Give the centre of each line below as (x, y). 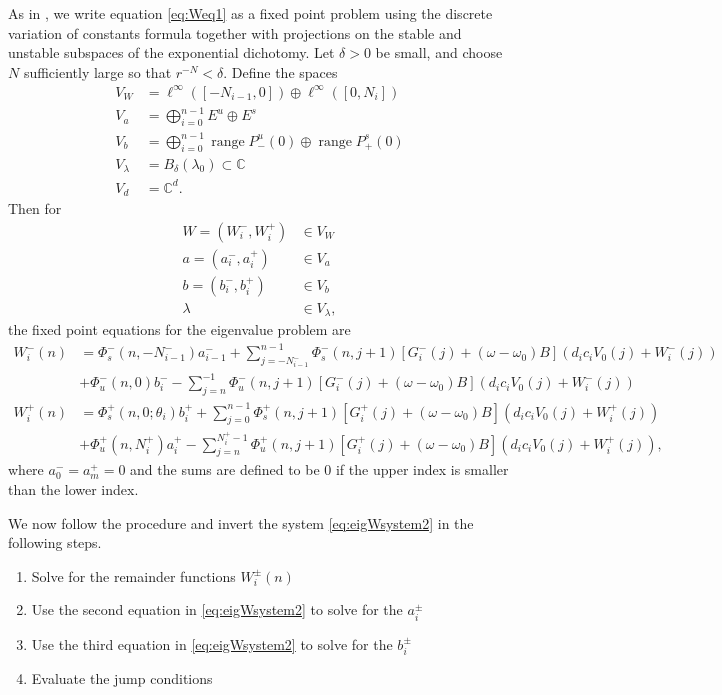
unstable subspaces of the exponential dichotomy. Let (171, 52)
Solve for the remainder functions (133, 575)
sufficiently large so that (97, 71)
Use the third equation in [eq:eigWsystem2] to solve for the (212, 643)
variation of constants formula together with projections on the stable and (235, 32)
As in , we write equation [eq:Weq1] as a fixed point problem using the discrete (250, 13)
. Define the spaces (280, 71)
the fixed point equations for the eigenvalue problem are (179, 329)
